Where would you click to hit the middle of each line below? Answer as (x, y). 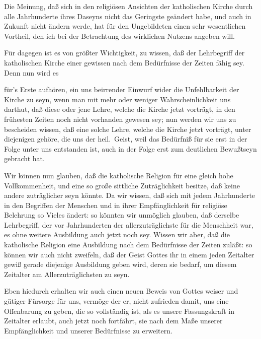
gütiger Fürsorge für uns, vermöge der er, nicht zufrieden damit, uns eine (116, 301)
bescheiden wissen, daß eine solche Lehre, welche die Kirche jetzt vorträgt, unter (128, 129)
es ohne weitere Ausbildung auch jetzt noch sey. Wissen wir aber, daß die (117, 234)
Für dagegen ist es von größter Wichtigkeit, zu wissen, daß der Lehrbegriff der (124, 53)
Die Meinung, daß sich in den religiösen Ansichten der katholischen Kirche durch (128, 6)
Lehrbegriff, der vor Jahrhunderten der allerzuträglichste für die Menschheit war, (129, 224)
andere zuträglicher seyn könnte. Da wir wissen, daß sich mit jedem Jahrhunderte (130, 195)
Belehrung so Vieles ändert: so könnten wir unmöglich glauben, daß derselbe (122, 215)
